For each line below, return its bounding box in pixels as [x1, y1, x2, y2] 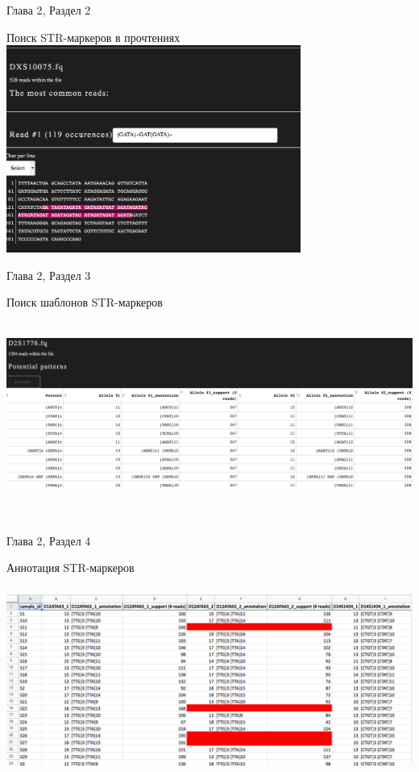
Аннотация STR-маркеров [6, 559, 135, 576]
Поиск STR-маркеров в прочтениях [6, 28, 180, 45]
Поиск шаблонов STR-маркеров [6, 294, 163, 311]
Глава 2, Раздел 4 [6, 532, 91, 549]
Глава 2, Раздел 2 [6, 2, 91, 18]
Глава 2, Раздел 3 [6, 266, 91, 283]
